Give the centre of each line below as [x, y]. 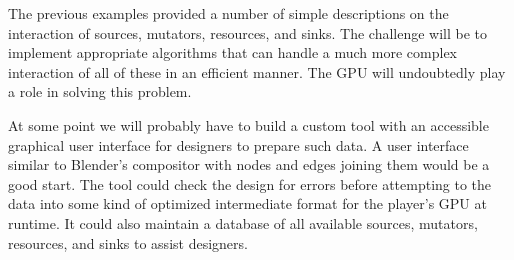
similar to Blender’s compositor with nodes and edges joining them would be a [249, 164]
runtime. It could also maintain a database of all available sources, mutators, [243, 222]
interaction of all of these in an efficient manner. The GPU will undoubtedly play [257, 71]
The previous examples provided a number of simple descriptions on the [228, 13]
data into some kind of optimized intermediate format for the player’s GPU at [247, 203]
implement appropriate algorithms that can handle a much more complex [233, 52]
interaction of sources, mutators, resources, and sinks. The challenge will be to [248, 32]
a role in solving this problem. [100, 91]
